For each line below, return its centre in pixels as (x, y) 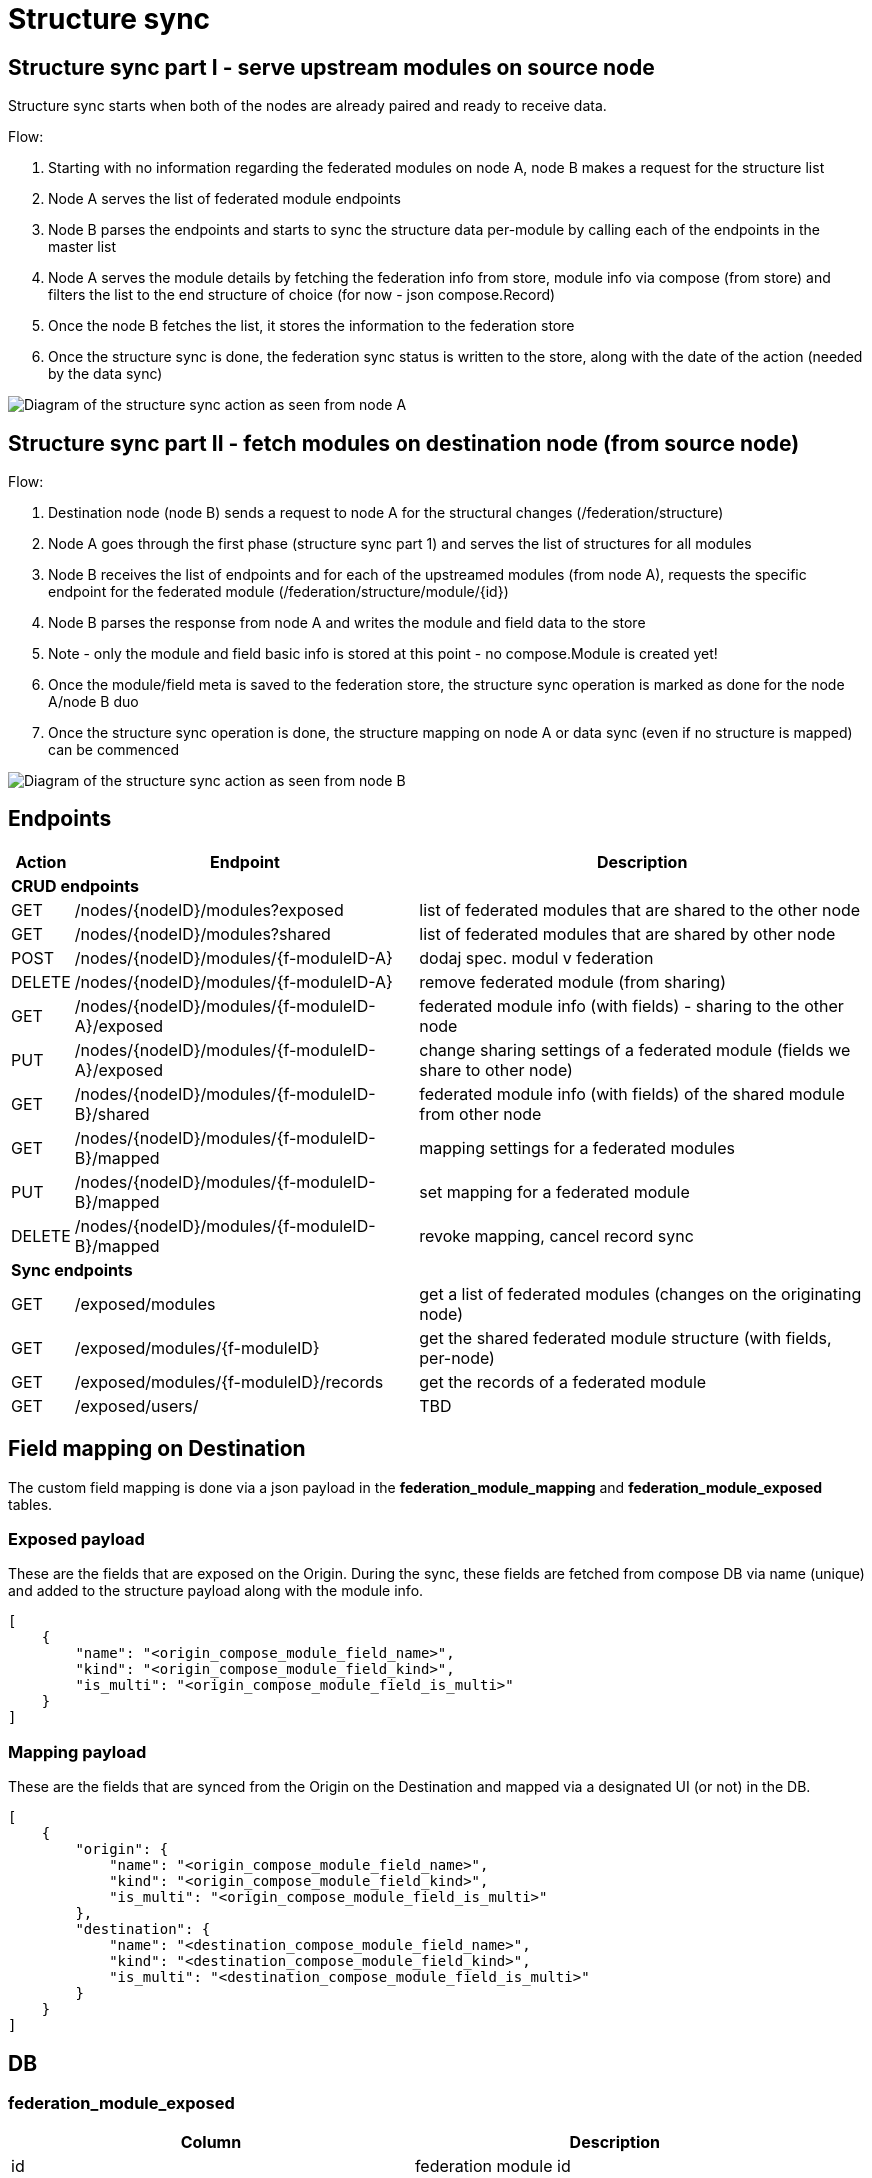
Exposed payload (76, 1539)
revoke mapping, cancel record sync (556, 1235)
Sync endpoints (72, 1269)
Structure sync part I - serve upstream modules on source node (331, 67)
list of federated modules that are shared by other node (627, 933)
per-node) (457, 1357)
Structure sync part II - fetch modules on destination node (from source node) (404, 443)
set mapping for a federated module (554, 1191)
